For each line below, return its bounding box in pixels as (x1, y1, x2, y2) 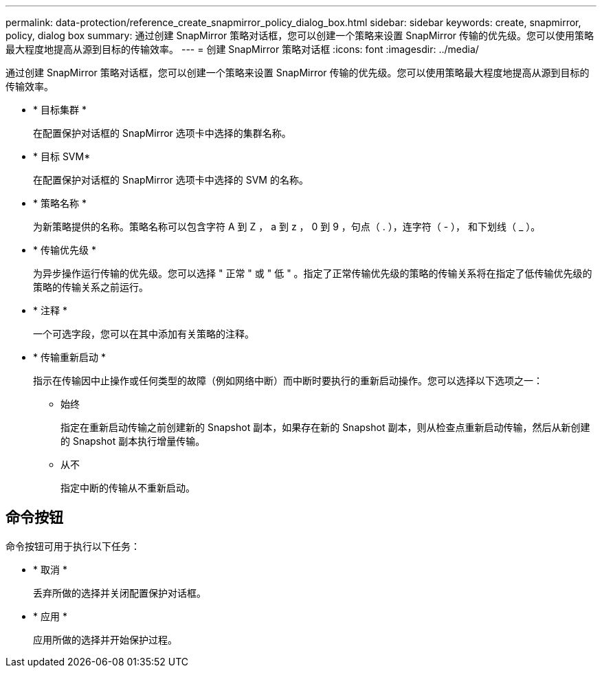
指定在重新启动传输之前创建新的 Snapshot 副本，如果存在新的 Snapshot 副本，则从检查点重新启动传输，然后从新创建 (60, 421, 590, 433)
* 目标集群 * (33, 104, 87, 115)
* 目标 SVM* (33, 151, 91, 162)
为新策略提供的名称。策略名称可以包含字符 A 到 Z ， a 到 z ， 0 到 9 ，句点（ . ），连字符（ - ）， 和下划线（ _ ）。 (33, 221, 541, 232)
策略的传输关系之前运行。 (33, 281, 148, 293)
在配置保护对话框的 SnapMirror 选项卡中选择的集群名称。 (33, 127, 291, 139)
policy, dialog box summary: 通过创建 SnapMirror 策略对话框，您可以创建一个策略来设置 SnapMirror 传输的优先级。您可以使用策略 (5, 30, 594, 41)
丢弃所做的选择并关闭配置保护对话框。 (33, 586, 206, 599)
